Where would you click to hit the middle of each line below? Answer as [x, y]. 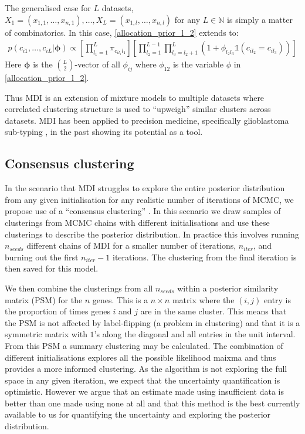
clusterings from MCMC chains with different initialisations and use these [137, 222]
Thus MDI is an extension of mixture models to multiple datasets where [135, 97]
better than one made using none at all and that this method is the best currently [152, 403]
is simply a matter [260, 19]
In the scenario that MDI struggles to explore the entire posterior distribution [145, 188]
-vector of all [97, 64]
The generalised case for [48, 8]
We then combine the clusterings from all [79, 288]
